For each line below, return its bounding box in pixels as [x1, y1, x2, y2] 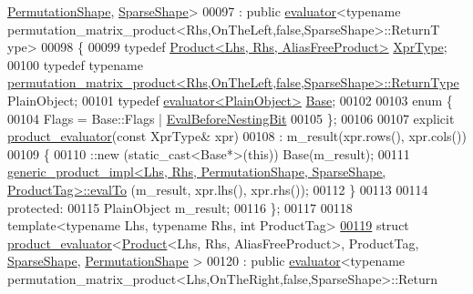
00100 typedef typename [7, 55, 143, 74]
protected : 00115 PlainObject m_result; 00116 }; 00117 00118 [7, 198, 353, 217]
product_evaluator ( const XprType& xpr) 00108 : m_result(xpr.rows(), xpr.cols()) [7, 127, 467, 146]
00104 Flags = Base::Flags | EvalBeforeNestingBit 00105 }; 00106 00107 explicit [7, 108, 455, 127]
